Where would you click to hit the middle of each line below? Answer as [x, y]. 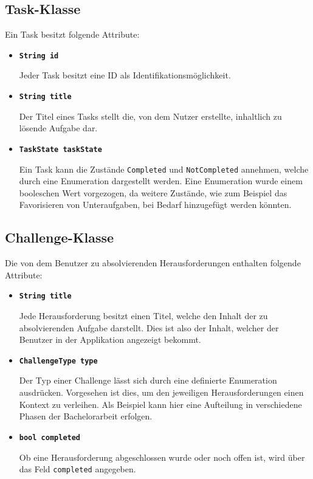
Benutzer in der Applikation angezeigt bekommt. [110, 339]
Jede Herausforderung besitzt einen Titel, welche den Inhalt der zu [143, 316]
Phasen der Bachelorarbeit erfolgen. [86, 416]
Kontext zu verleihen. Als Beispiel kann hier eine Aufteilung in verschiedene [160, 404]
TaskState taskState [60, 149]
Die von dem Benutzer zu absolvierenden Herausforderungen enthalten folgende [153, 263]
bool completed [50, 437]
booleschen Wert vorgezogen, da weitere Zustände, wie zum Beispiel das [153, 192]
